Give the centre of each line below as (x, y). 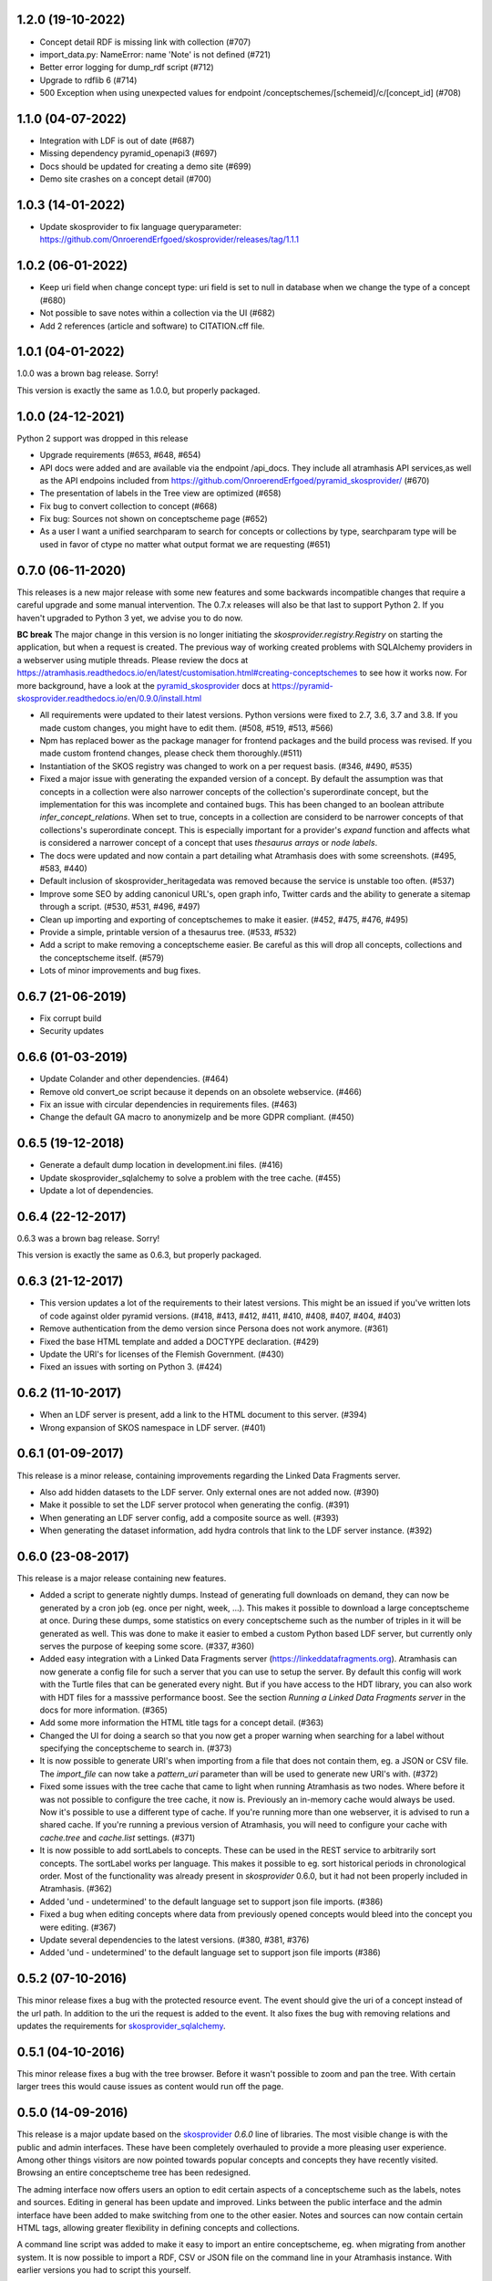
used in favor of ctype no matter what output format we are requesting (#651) (185, 544)
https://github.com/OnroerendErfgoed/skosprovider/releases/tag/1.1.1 (169, 240)
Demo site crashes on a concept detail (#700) (126, 179)
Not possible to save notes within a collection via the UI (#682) (157, 313)
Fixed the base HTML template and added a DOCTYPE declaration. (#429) (179, 1341)
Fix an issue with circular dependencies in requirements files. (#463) (169, 1105)
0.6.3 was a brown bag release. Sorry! (88, 1239)
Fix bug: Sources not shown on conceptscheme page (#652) (154, 519)
